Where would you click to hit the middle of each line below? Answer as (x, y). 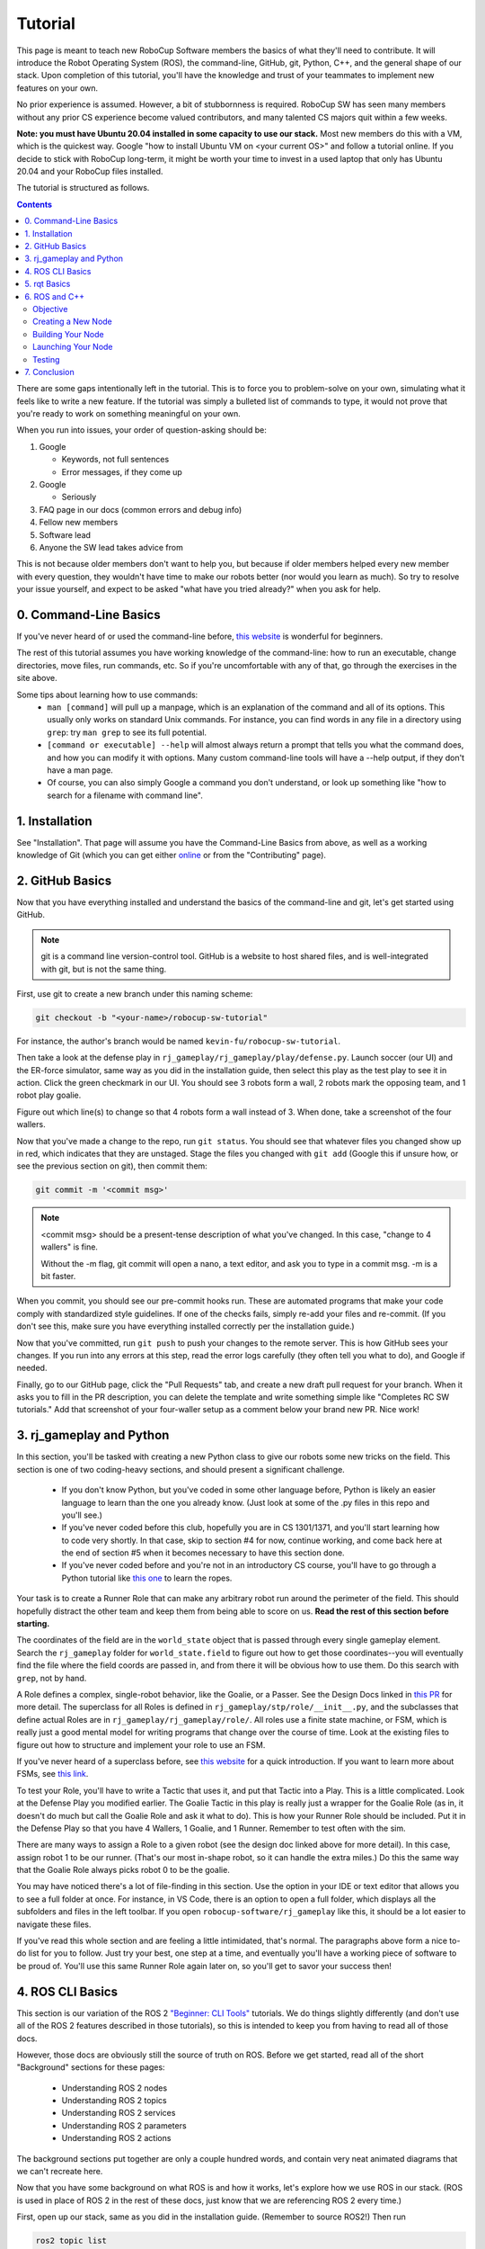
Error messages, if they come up (122, 471)
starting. (33, 1624)
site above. (37, 678)
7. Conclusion (50, 372)
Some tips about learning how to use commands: (107, 694)
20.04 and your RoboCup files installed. (90, 172)
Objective (50, 309)
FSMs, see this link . (53, 1774)
